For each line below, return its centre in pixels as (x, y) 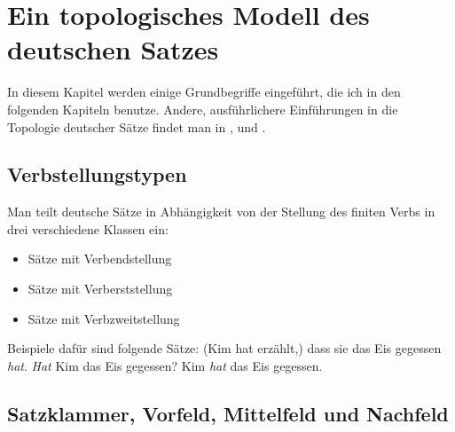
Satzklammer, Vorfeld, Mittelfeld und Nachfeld (228, 413)
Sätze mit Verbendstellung (100, 259)
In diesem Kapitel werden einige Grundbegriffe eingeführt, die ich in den (204, 92)
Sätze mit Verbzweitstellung (104, 318)
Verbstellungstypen (97, 174)
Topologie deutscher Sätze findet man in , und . (137, 126)
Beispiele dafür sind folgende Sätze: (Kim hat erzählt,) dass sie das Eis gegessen (224, 348)
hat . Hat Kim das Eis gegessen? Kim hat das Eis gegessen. (165, 365)
